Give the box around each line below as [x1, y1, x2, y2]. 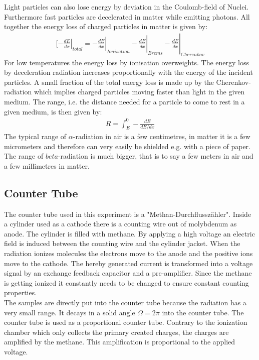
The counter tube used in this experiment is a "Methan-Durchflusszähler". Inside [4, 208, 251, 219]
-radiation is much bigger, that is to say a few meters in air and [58, 151, 253, 161]
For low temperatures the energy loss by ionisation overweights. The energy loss [4, 57, 249, 67]
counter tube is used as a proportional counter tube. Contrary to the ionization [4, 317, 247, 327]
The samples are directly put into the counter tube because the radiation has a [4, 297, 246, 307]
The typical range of [4, 131, 67, 142]
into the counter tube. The [162, 307, 244, 317]
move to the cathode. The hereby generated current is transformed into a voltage [4, 258, 253, 268]
